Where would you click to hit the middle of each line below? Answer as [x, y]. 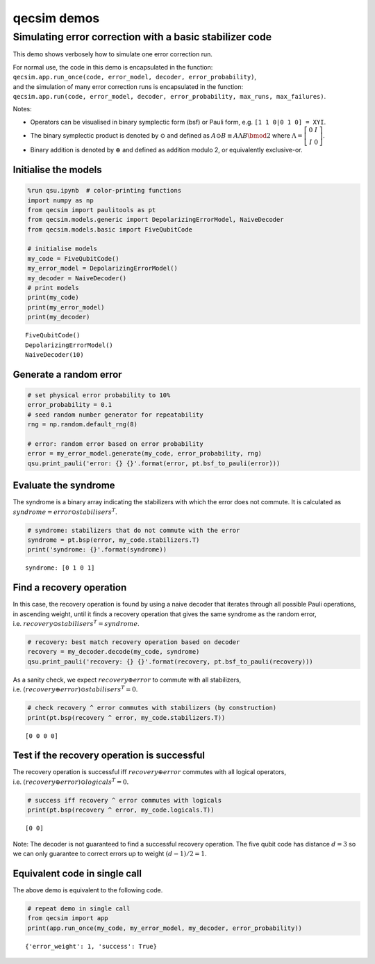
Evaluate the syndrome [64, 486]
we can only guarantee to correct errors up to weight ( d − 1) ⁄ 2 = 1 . [110, 853]
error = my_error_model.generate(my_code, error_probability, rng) [145, 453]
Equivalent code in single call [77, 873]
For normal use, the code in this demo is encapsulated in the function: [113, 67]
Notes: [22, 109]
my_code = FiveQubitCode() [73, 258]
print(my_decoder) [59, 317]
